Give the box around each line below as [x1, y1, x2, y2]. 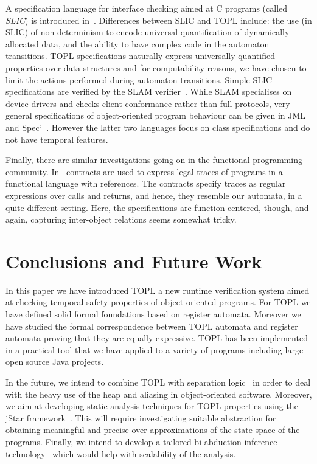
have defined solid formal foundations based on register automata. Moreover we [5, 308, 301, 320]
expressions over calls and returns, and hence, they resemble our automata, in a [5, 189, 302, 201]
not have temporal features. [5, 133, 108, 145]
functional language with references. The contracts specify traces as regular [5, 177, 286, 190]
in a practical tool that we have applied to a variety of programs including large [5, 343, 304, 356]
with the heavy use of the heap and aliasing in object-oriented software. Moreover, [5, 387, 312, 400]
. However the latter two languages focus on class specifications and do [46, 120, 310, 133]
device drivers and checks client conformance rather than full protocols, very [5, 97, 290, 109]
